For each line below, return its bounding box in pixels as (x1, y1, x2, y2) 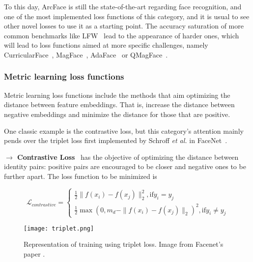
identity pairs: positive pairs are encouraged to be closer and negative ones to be (4, 161, 246, 172)
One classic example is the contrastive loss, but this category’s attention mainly (4, 125, 244, 136)
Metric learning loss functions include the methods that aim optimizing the (4, 89, 230, 100)
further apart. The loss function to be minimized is (4, 171, 157, 181)
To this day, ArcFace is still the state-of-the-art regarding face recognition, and (4, 1, 242, 11)
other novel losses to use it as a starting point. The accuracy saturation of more (4, 21, 244, 31)
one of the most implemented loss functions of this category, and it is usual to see (4, 11, 250, 21)
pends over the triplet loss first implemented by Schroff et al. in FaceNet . (4, 135, 227, 146)
